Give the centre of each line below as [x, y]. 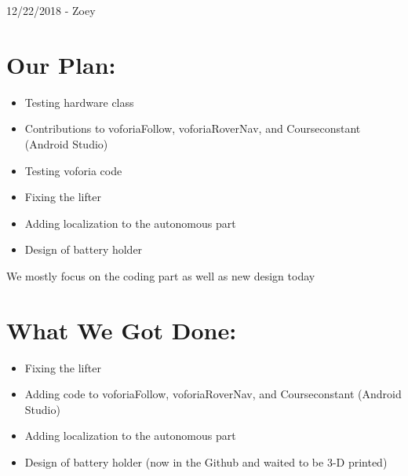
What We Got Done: [122, 330]
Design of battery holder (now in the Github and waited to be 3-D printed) [206, 461]
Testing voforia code [73, 170]
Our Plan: [61, 64]
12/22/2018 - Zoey [51, 10]
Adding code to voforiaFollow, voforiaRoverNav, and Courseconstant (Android [213, 394]
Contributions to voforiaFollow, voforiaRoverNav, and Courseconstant [193, 128]
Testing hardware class [79, 102]
